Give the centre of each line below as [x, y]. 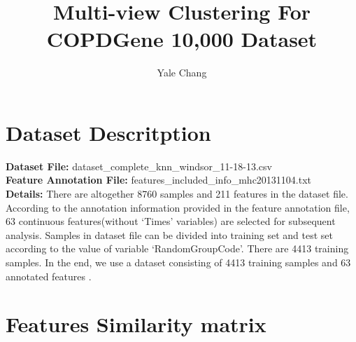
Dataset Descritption [108, 132]
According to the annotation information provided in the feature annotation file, [178, 207]
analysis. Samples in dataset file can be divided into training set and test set [170, 234]
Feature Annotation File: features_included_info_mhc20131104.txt [159, 180]
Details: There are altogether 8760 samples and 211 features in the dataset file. [177, 194]
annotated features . [49, 276]
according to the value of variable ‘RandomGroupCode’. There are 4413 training [177, 248]
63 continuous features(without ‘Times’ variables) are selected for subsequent [171, 221]
